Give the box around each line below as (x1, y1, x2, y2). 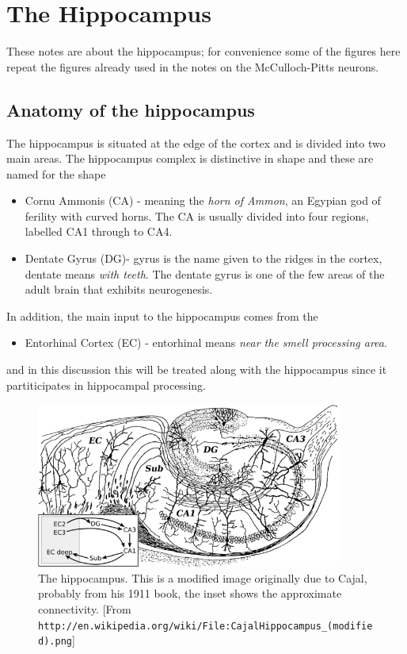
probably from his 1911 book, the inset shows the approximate (38, 585, 342, 602)
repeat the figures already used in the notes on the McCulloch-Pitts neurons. (6, 58, 379, 75)
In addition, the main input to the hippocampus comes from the (6, 307, 318, 324)
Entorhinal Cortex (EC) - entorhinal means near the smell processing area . (25, 334, 387, 351)
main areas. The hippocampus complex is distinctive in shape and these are (6, 150, 374, 167)
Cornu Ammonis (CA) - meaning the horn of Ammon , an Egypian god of (25, 192, 381, 209)
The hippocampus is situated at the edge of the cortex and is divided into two (6, 134, 386, 151)
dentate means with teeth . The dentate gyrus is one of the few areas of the (25, 265, 385, 282)
